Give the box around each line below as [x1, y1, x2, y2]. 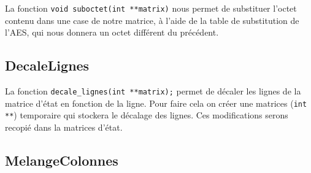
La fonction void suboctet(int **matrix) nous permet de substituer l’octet [5, 2, 297, 14]
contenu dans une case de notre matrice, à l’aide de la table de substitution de [5, 13, 299, 26]
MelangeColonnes [5, 151, 118, 169]
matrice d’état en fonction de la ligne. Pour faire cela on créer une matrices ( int [5, 96, 307, 109]
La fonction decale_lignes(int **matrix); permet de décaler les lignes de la [5, 85, 301, 98]
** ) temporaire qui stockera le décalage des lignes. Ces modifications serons [5, 109, 288, 121]
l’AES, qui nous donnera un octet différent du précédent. [5, 26, 219, 39]
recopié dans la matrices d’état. [5, 121, 123, 134]
